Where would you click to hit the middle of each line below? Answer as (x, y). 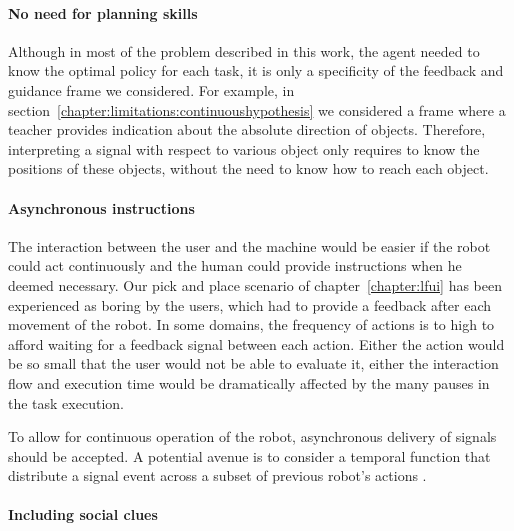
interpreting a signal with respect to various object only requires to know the (244, 148)
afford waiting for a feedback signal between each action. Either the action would (256, 343)
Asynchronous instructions (101, 207)
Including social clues (83, 514)
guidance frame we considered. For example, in (151, 89)
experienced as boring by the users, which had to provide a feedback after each (250, 304)
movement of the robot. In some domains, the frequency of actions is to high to (251, 324)
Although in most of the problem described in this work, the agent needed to (244, 50)
